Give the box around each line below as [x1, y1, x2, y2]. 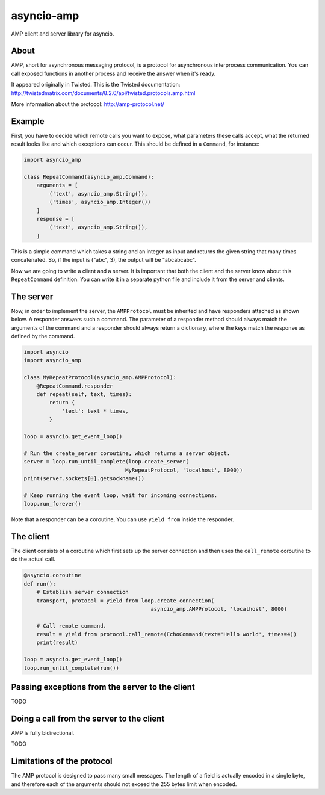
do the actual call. [11, 555, 55, 563]
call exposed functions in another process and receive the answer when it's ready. [11, 70, 216, 77]
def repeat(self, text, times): [36, 391, 132, 397]
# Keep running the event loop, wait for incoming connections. [23, 492, 218, 499]
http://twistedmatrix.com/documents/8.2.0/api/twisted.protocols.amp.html [11, 89, 196, 96]
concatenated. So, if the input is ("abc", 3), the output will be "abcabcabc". [11, 256, 197, 264]
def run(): [23, 580, 56, 587]
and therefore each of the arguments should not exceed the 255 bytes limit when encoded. [11, 780, 237, 788]
